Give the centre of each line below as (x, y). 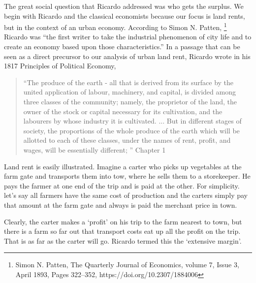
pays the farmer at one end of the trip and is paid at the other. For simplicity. (122, 185)
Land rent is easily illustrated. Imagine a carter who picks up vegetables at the (123, 166)
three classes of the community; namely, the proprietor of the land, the (130, 101)
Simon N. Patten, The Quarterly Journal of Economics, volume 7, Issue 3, (127, 265)
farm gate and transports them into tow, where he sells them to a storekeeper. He (127, 176)
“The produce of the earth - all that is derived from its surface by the (128, 82)
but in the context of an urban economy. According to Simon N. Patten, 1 (115, 26)
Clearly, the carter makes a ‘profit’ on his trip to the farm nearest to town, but (123, 221)
